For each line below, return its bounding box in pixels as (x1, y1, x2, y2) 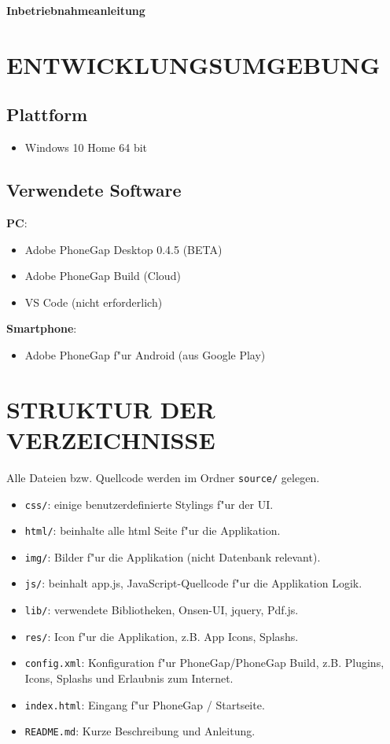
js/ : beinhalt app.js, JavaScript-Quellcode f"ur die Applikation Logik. (24, 575, 362, 591)
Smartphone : (6, 320, 77, 337)
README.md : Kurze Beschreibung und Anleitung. (24, 723, 256, 739)
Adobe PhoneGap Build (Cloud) (24, 267, 181, 284)
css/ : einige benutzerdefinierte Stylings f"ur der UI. (24, 495, 274, 512)
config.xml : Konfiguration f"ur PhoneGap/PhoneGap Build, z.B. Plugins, (24, 654, 384, 671)
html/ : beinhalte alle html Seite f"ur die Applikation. (24, 522, 281, 539)
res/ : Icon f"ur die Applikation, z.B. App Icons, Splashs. (24, 628, 299, 644)
